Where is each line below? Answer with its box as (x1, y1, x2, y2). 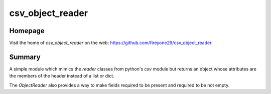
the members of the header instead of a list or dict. (9, 73, 115, 79)
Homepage (9, 26, 45, 35)
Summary (9, 52, 41, 61)
